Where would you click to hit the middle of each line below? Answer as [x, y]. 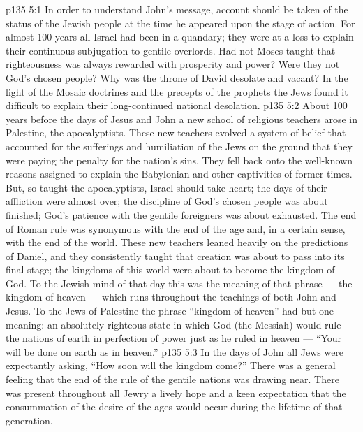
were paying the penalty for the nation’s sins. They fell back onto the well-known [179, 160]
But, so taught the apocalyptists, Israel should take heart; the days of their [166, 187]
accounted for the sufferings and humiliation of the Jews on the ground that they [179, 146]
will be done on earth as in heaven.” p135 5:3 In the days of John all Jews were [175, 351]
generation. [29, 420]
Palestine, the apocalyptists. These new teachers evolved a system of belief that [176, 132]
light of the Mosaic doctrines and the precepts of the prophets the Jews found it [177, 91]
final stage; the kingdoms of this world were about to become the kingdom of [170, 269]
